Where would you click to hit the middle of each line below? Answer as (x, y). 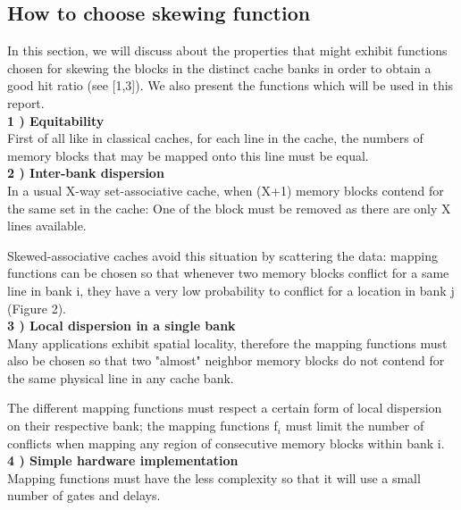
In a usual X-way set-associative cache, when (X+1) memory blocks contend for (226, 190)
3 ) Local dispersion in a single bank (122, 326)
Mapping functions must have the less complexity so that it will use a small (214, 477)
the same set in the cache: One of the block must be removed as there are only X (229, 208)
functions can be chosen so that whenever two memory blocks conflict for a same (228, 273)
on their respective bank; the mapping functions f (142, 426)
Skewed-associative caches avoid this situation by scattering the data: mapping (222, 255)
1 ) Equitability (56, 120)
